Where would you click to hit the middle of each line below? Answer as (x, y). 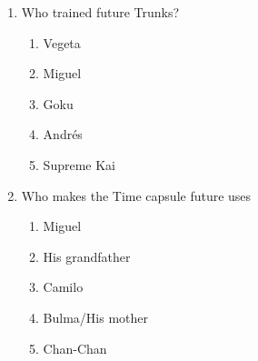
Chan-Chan (75, 348)
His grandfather (87, 256)
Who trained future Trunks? (100, 12)
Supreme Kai (79, 164)
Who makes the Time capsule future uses (136, 195)
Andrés (63, 134)
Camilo (63, 287)
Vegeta (62, 42)
